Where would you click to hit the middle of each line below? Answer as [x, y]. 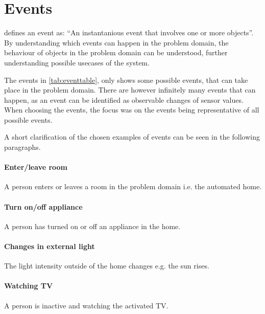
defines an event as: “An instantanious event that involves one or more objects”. [129, 32]
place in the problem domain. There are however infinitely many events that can [130, 90]
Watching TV [29, 286]
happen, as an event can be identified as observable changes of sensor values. [124, 99]
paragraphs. [22, 147]
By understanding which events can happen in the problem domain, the [116, 42]
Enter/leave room [36, 167]
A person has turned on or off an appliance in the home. [92, 226]
